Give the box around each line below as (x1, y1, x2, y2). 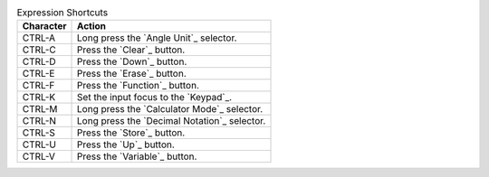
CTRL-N (22, 115, 57, 127)
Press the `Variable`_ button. (77, 150, 197, 163)
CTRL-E (22, 68, 55, 80)
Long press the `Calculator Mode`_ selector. (77, 103, 264, 116)
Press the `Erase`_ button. (77, 68, 187, 80)
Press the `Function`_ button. (77, 79, 199, 92)
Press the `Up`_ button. (77, 138, 176, 151)
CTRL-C (22, 43, 56, 56)
